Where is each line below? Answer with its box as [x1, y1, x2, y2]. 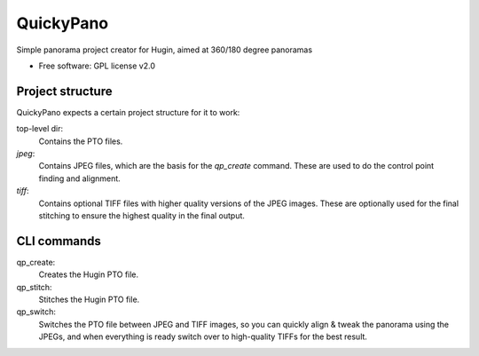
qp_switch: [16, 306, 57, 317]
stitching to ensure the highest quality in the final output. [38, 210, 246, 221]
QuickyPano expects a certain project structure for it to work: [16, 107, 240, 117]
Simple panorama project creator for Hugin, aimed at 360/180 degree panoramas [16, 44, 313, 55]
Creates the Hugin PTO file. [38, 269, 139, 280]
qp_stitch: [16, 281, 52, 292]
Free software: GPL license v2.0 [38, 60, 155, 71]
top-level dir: [16, 123, 64, 134]
